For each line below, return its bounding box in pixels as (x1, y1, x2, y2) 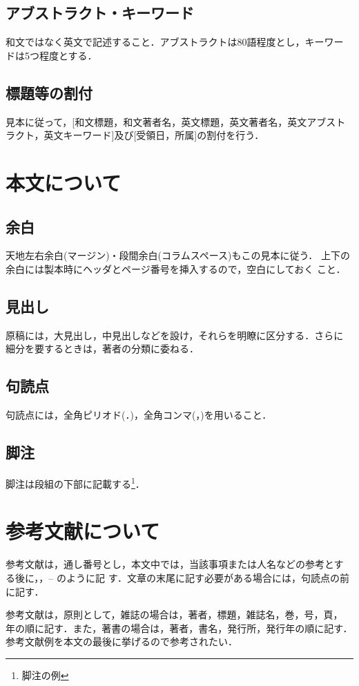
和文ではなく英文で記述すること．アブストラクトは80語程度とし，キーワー (6, 35, 344, 49)
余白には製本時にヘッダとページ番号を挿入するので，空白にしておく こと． (6, 261, 346, 276)
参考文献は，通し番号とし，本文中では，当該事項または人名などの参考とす (6, 557, 344, 571)
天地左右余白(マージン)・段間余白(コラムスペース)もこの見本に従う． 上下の (6, 248, 350, 263)
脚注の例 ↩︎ (21, 667, 69, 682)
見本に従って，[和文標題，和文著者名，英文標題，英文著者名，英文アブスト (6, 114, 346, 128)
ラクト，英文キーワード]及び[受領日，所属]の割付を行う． (6, 128, 264, 142)
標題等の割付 (6, 82, 93, 103)
